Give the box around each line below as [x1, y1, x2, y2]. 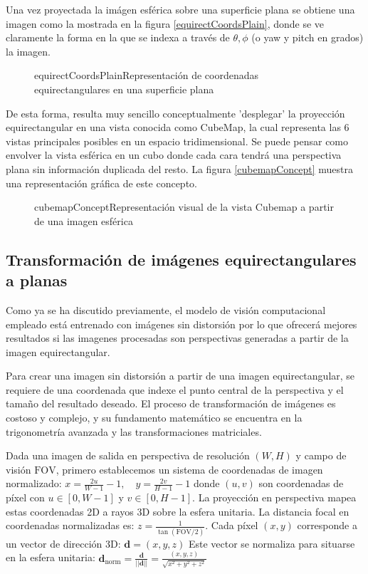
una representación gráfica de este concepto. [6, 175, 197, 190]
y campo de [295, 448, 347, 463]
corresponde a [297, 518, 357, 533]
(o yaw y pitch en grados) [251, 30, 364, 45]
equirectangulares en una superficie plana [34, 81, 214, 96]
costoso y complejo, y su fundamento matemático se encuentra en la [6, 410, 303, 425]
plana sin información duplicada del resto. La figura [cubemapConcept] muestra [6, 161, 353, 176]
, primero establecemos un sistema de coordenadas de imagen [56, 461, 323, 476]
